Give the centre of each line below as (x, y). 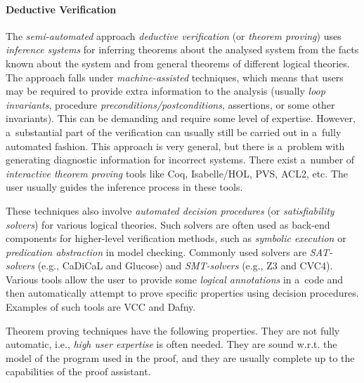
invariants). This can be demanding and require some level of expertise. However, (181, 118)
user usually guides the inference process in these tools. (124, 187)
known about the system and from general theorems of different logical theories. (178, 63)
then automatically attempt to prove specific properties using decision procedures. (182, 293)
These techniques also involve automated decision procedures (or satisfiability (170, 210)
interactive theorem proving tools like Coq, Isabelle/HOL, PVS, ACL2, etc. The (177, 173)
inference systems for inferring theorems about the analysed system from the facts (182, 49)
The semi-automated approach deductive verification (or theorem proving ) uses (174, 35)
